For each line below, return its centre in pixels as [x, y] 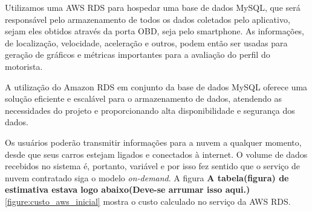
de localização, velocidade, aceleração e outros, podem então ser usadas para [146, 42]
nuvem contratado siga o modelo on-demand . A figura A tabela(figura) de [147, 177]
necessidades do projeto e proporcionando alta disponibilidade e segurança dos [150, 110]
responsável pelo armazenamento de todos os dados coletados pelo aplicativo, [148, 19]
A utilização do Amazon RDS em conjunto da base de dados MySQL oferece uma [156, 86]
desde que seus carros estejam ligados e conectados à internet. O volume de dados [156, 154]
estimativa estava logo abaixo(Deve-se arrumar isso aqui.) [128, 189]
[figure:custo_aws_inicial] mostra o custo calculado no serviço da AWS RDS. [148, 201]
